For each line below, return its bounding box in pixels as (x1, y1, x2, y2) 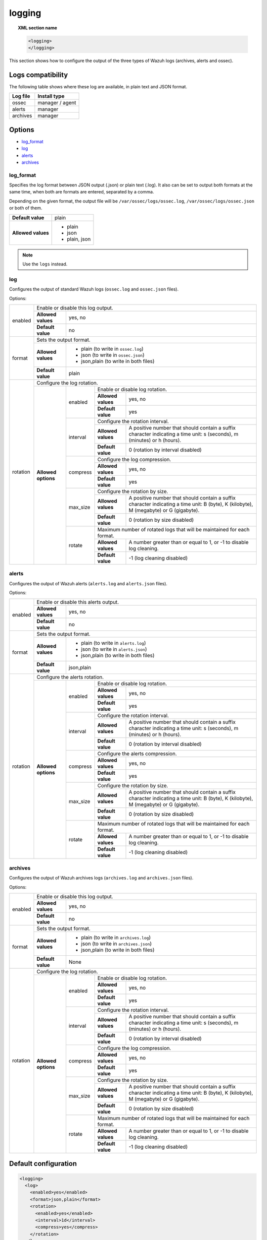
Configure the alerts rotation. (36, 674, 104, 681)
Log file (12, 93, 31, 100)
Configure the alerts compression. (97, 750, 177, 757)
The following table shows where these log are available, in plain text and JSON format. (9, 83, 187, 89)
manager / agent (37, 99, 77, 106)
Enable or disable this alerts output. (36, 599, 119, 606)
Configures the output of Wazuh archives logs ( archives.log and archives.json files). (9, 875, 194, 881)
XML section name (18, 25, 57, 31)
